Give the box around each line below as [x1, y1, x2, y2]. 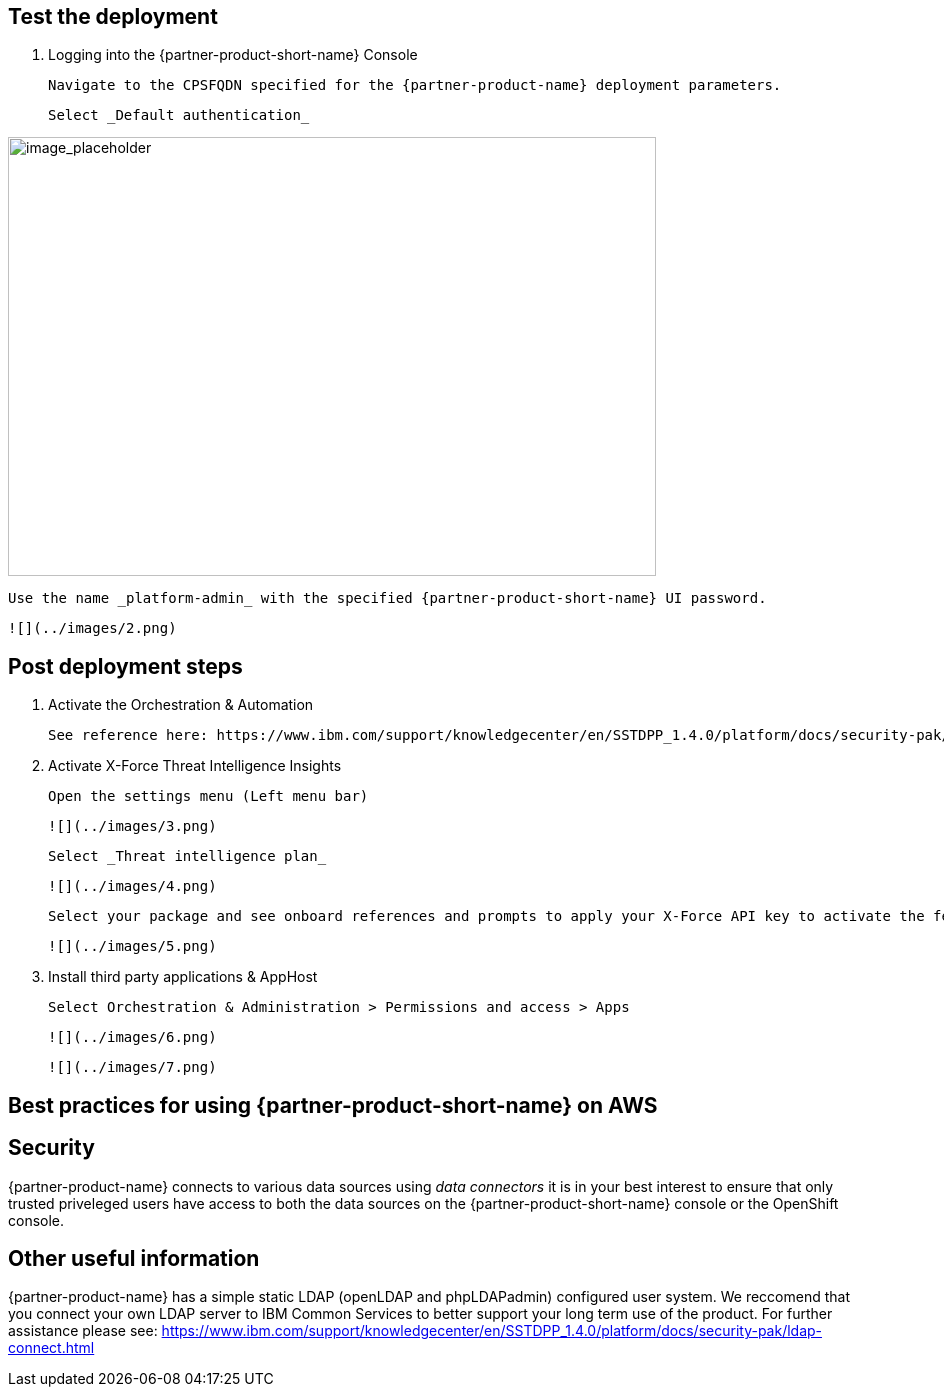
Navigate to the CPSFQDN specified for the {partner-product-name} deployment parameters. [48, 77, 782, 94]
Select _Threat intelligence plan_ [48, 848, 327, 865]
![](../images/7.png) [48, 1059, 217, 1076]
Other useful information [8, 1245, 260, 1271]
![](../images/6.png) [48, 1029, 217, 1046]
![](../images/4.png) [48, 878, 217, 895]
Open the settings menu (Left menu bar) [48, 788, 369, 805]
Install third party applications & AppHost [48, 968, 318, 986]
